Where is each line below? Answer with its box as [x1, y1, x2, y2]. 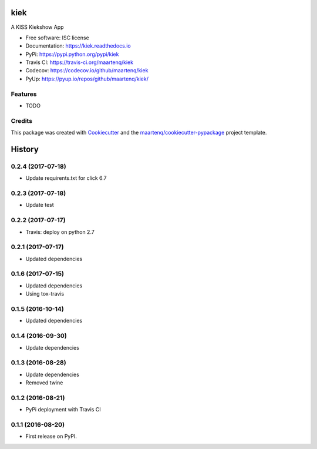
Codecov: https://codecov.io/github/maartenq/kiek [25, 67, 149, 74]
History [11, 144, 39, 154]
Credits [11, 116, 32, 125]
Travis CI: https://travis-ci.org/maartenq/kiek [25, 59, 134, 66]
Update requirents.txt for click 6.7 [25, 175, 107, 182]
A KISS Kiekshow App [11, 24, 64, 31]
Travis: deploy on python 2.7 [25, 228, 95, 235]
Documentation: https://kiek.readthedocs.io [25, 42, 131, 49]
